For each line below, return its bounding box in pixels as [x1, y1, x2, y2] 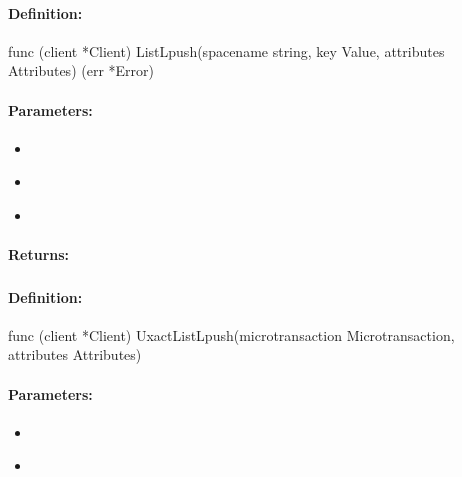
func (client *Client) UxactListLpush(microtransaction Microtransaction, [8, 324, 455, 345]
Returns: [8, 244, 70, 265]
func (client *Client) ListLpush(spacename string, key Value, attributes [8, 40, 445, 61]
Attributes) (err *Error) [8, 60, 154, 81]
